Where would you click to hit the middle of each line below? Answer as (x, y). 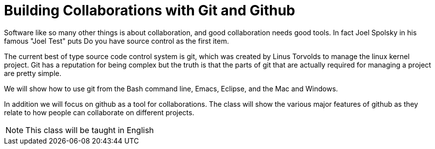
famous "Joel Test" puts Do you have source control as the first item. (116, 41)
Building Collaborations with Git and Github (150, 10)
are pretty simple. (33, 73)
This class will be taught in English (90, 130)
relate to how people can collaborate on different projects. (99, 112)
